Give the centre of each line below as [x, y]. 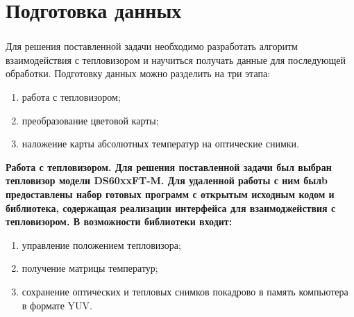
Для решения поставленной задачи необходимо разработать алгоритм [152, 46]
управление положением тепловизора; [101, 244]
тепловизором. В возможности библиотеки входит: [119, 221]
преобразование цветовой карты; [90, 120]
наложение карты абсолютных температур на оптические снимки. [160, 144]
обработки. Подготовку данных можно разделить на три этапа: [138, 73]
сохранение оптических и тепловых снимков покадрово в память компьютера [185, 292]
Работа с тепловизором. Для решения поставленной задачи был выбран [169, 166]
